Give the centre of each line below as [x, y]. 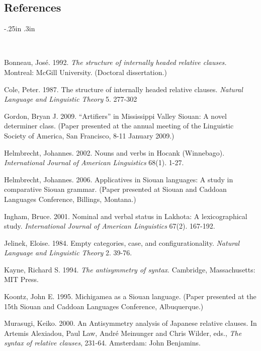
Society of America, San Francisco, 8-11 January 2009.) [89, 135]
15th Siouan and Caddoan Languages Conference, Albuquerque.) [104, 306]
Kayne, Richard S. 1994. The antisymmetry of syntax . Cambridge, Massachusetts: [130, 269]
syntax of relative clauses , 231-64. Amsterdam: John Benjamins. [102, 343]
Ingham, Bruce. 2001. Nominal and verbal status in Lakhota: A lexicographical [126, 216]
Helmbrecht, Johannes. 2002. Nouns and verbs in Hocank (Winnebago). [114, 152]
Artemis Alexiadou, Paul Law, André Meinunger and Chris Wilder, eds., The [123, 333]
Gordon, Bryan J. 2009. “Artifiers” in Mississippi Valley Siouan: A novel [115, 116]
